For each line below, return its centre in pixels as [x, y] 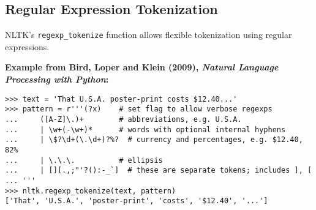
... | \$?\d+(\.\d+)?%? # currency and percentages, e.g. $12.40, [154, 140]
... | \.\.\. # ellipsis [84, 160]
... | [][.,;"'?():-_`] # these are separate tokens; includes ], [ [159, 171]
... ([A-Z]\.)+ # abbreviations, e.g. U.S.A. [123, 119]
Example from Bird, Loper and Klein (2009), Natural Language [142, 67]
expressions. [27, 46]
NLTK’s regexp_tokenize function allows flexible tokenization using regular [149, 35]
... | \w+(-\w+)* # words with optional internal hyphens [145, 129]
